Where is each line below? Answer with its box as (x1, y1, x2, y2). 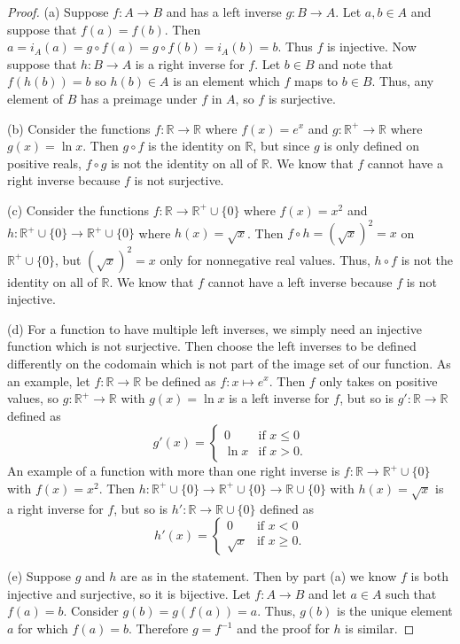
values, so (7, 389, 59, 407)
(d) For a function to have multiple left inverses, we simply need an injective (7, 319, 422, 338)
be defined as (144, 371, 216, 390)
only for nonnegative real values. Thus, (160, 250, 370, 268)
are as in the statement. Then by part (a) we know (121, 567, 397, 586)
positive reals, (7, 153, 82, 172)
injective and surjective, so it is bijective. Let (7, 584, 251, 602)
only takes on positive (319, 371, 438, 390)
